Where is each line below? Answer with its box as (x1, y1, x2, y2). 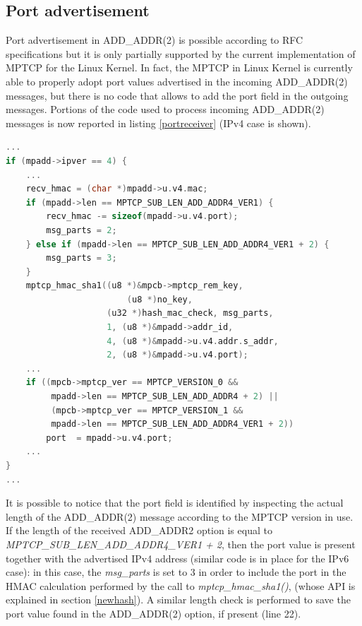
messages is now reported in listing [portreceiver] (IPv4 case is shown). (6, 115, 311, 130)
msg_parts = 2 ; (46, 225, 117, 235)
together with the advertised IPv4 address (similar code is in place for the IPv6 (6, 550, 349, 565)
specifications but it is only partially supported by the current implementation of (6, 46, 356, 61)
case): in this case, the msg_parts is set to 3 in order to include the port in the (6, 565, 346, 579)
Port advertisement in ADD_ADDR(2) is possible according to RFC (6, 33, 303, 47)
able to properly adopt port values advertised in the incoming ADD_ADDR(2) (6, 73, 348, 88)
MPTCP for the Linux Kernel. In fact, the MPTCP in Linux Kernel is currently (6, 60, 353, 75)
